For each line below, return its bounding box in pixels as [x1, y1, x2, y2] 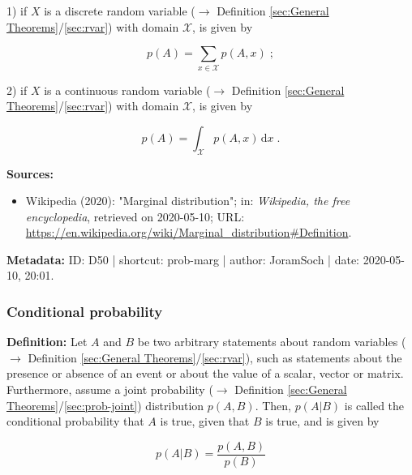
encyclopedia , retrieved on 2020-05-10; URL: [25, 208, 245, 225]
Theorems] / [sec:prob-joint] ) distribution [6, 396, 204, 413]
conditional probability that [6, 413, 144, 430]
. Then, [255, 396, 291, 413]
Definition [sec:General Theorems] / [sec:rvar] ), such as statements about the [28, 349, 402, 366]
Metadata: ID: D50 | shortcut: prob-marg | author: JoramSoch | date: [6, 250, 360, 267]
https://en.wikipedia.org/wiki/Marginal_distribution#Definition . [25, 224, 352, 241]
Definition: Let [6, 333, 88, 350]
